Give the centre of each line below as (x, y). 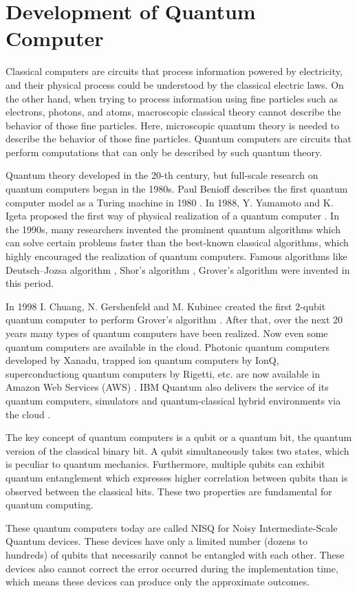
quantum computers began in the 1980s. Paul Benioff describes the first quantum (177, 189)
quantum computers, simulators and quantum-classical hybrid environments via (173, 400)
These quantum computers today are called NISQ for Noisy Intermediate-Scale (172, 527)
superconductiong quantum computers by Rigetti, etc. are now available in (163, 373)
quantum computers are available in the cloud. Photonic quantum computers (168, 346)
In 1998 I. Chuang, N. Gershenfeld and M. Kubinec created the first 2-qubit (166, 306)
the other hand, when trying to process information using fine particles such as (172, 98)
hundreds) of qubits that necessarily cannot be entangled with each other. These (175, 554)
